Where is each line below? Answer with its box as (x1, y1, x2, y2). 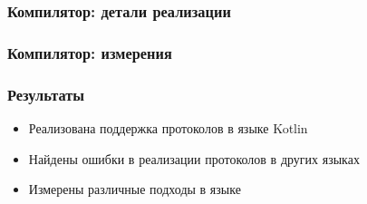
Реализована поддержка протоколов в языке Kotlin (28, 118, 308, 137)
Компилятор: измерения (7, 41, 172, 63)
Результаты (7, 83, 85, 105)
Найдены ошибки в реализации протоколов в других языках (28, 149, 360, 168)
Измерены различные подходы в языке (28, 180, 241, 199)
